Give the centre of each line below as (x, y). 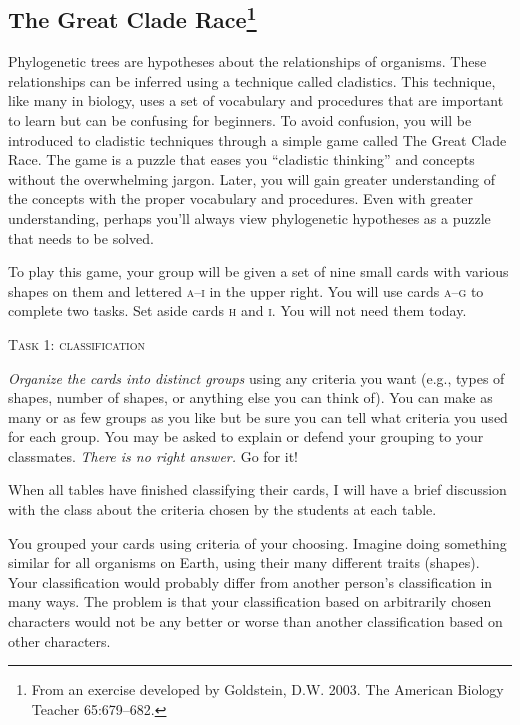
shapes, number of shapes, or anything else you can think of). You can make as (250, 397)
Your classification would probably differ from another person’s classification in (250, 581)
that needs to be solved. (81, 237)
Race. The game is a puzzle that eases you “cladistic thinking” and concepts (241, 159)
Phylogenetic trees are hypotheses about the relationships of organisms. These (247, 61)
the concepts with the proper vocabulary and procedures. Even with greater (240, 198)
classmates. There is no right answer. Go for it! (153, 455)
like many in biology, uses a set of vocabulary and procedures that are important (256, 100)
